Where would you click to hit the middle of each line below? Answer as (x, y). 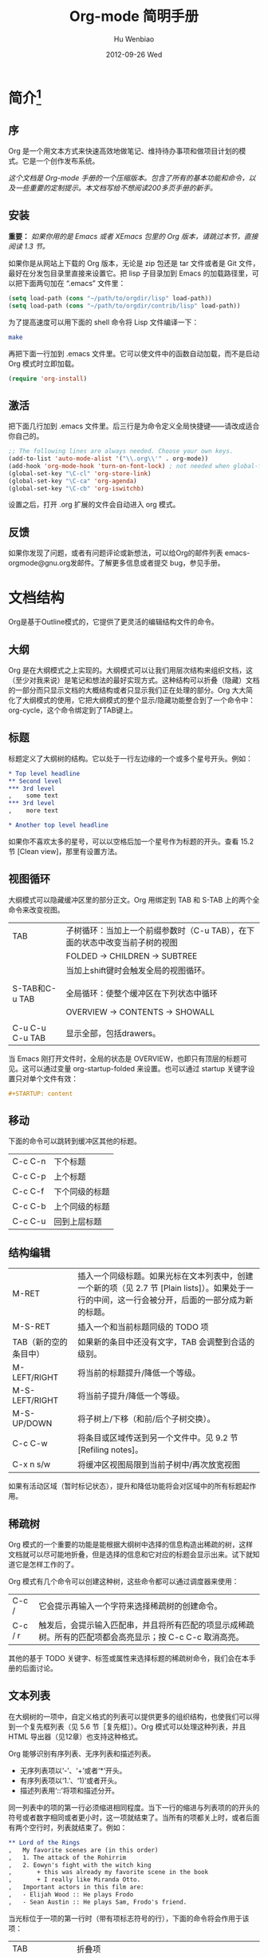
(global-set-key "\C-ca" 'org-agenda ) (73, 481)
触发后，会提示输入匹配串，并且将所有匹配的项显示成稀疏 (146, 1625)
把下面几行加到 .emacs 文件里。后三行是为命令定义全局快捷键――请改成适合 (134, 426)
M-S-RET (31, 1327)
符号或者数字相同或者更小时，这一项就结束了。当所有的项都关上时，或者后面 (134, 1817)
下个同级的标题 (82, 1192)
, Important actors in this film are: (77, 1887)
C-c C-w (30, 1444)
